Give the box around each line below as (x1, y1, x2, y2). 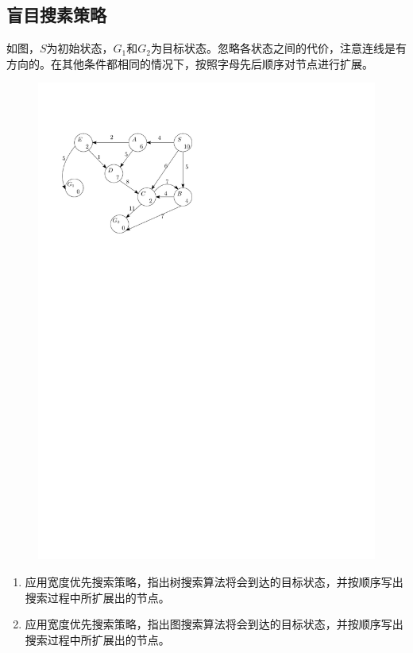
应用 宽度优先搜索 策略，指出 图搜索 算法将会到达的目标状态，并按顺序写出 (25, 616, 403, 632)
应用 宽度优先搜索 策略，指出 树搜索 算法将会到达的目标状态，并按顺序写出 (25, 573, 403, 589)
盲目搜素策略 (6, 2, 106, 27)
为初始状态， (46, 40, 114, 56)
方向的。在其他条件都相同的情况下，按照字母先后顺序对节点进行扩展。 (6, 55, 373, 71)
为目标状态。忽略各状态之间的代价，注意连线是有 (151, 40, 407, 56)
